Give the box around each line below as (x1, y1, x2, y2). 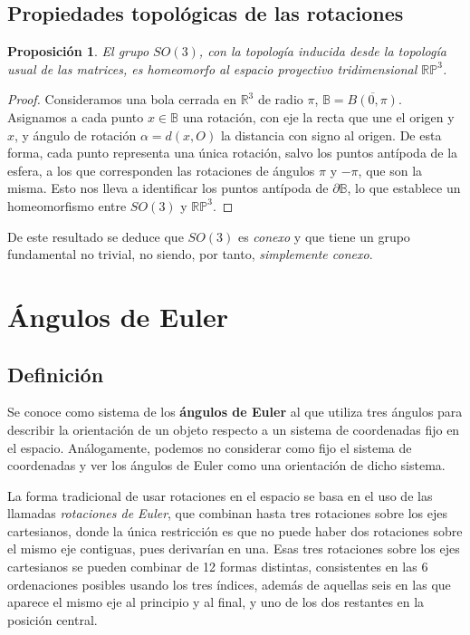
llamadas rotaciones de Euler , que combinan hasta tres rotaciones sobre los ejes (7, 504, 447, 523)
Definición (7, 360, 104, 388)
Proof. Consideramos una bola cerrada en (7, 90, 236, 109)
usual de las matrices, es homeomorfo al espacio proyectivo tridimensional (7, 59, 417, 78)
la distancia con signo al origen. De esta (220, 125, 442, 144)
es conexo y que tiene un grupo (237, 226, 410, 245)
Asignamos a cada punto (7, 107, 144, 126)
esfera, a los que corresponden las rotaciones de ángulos (7, 160, 315, 179)
